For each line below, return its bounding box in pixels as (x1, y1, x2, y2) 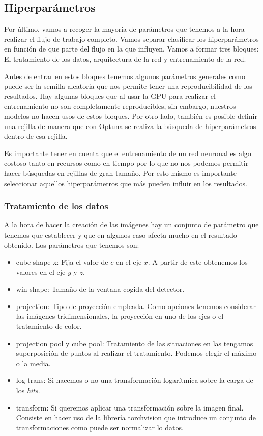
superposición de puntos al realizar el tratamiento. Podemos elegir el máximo (16, 348, 257, 358)
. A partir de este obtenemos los (148, 257, 248, 267)
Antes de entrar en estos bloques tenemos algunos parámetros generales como (4, 70, 246, 81)
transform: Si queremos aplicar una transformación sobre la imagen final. (16, 402, 244, 413)
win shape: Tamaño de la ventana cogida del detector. (16, 284, 185, 294)
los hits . (16, 385, 40, 396)
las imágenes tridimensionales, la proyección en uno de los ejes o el (16, 311, 224, 321)
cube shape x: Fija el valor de (16, 257, 108, 267)
